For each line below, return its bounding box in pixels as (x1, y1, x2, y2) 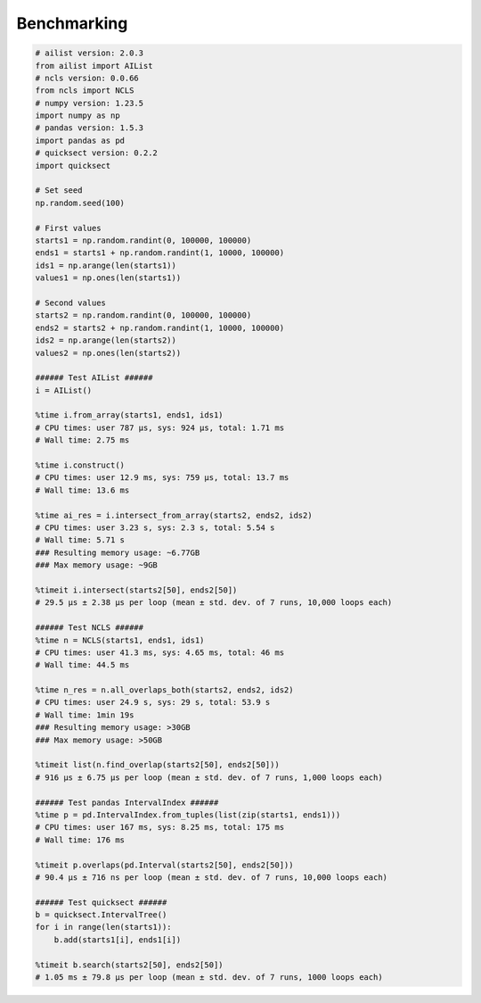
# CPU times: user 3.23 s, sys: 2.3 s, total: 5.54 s (35, 522, 275, 533)
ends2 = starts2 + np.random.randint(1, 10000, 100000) (35, 322, 285, 333)
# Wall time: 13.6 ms (35, 485, 130, 495)
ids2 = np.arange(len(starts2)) (35, 336, 177, 345)
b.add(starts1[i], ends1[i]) (53, 934, 182, 945)
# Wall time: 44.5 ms (35, 660, 130, 670)
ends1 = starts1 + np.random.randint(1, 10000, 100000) (35, 248, 285, 258)
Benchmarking (16, 13, 128, 33)
